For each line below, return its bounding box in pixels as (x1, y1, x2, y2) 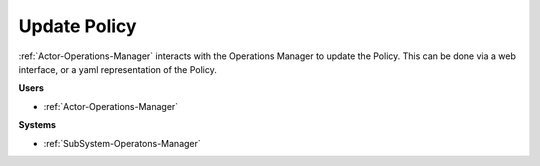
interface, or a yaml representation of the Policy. (18, 63, 217, 75)
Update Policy (18, 15, 137, 37)
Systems (18, 119, 57, 131)
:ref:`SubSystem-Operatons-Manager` (43, 137, 202, 149)
